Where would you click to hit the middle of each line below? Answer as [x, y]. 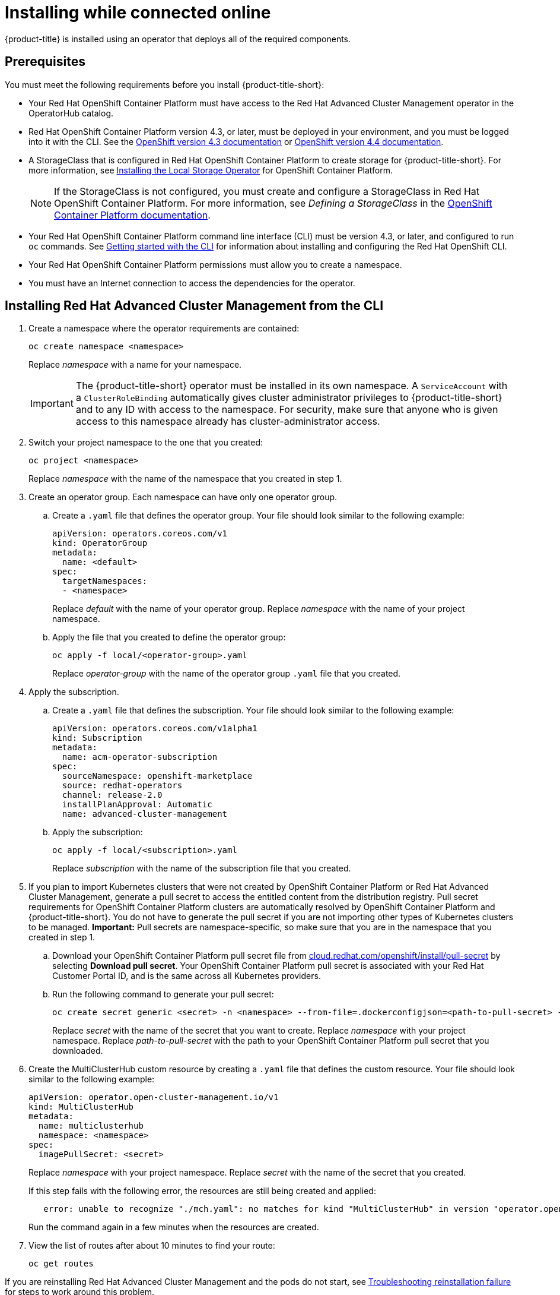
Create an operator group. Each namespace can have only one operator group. [183, 497]
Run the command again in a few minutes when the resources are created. [174, 1227]
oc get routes [61, 1264]
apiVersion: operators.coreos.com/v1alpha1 [155, 729]
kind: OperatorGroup [100, 543]
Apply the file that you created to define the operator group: [169, 637]
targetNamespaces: [105, 581]
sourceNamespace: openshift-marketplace [157, 776]
